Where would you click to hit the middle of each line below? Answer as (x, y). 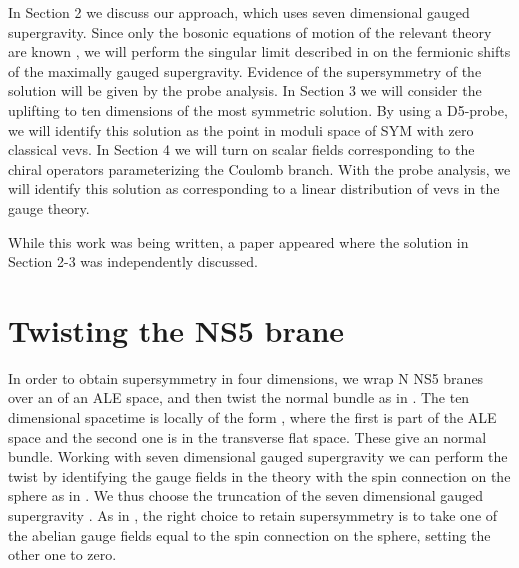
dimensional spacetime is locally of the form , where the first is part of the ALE (252, 417)
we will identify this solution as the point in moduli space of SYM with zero (241, 129)
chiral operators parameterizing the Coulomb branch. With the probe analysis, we (259, 168)
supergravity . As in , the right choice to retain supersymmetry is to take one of (253, 515)
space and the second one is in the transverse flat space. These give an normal (247, 436)
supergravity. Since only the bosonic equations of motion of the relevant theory (250, 31)
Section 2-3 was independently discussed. (133, 261)
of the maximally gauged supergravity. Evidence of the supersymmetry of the (245, 70)
